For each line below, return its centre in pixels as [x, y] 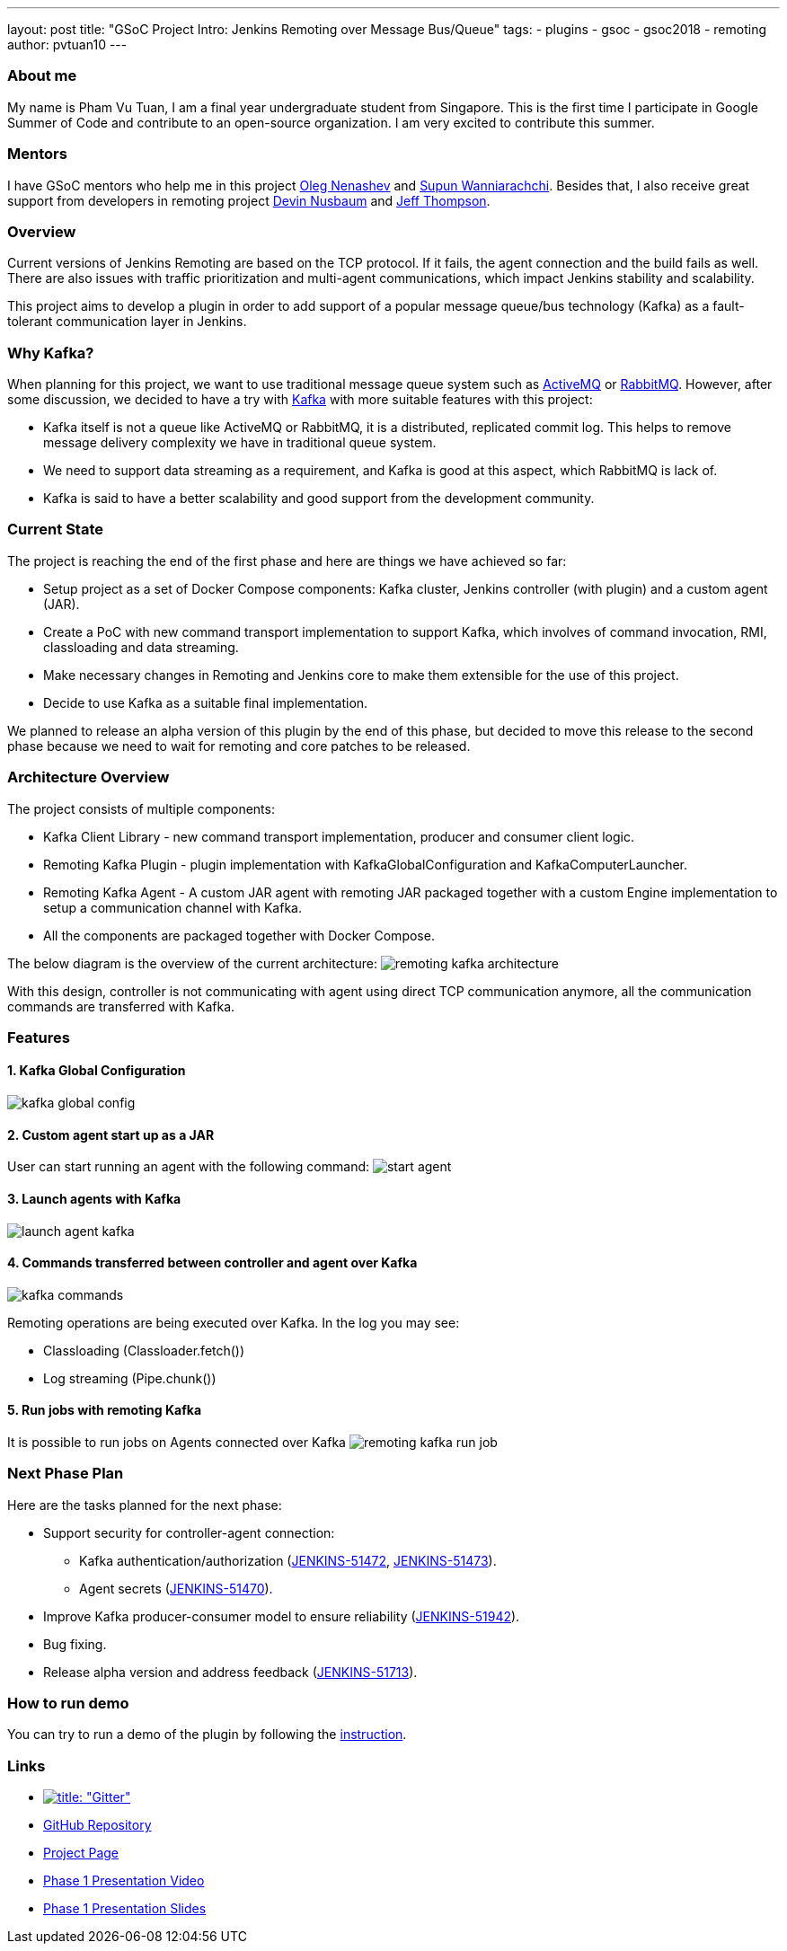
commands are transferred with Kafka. [121, 1006]
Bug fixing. [75, 1644]
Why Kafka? [51, 353]
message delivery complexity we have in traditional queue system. [240, 442]
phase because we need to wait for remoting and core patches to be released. [239, 746]
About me [42, 76]
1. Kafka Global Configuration [97, 1071]
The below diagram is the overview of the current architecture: [192, 963]
